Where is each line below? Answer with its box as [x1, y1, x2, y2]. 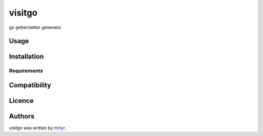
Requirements [9, 67, 43, 74]
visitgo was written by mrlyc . [9, 125, 67, 131]
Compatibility [9, 81, 51, 89]
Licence [9, 97, 34, 105]
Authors [9, 112, 35, 120]
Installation [9, 53, 44, 61]
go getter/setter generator [9, 24, 62, 30]
